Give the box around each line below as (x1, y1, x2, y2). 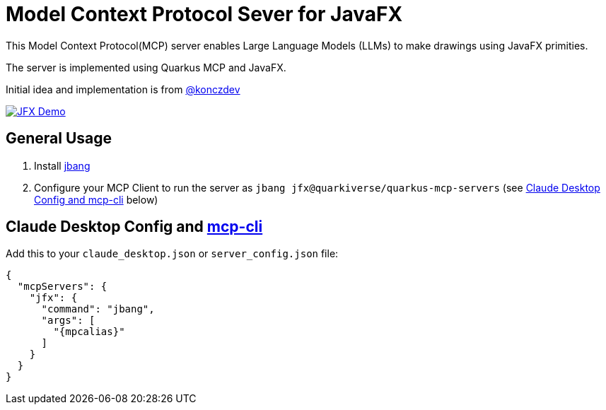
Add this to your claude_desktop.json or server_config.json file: (6, 247, 339, 260)
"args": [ (41, 315, 95, 327)
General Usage (6, 129, 112, 148)
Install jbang (34, 159, 91, 172)
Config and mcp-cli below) (34, 193, 158, 206)
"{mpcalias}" (53, 326, 125, 338)
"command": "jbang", (41, 303, 155, 315)
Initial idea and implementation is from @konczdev (6, 83, 240, 95)
